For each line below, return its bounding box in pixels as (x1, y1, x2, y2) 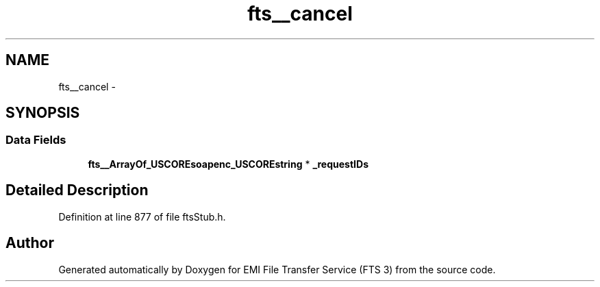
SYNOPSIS (5, 104, 80, 122)
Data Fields (5, 133, 66, 147)
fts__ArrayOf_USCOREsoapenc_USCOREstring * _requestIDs (88, 158, 368, 170)
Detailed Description (5, 182, 149, 199)
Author (5, 234, 54, 252)
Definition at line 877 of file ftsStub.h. (58, 210, 226, 223)
